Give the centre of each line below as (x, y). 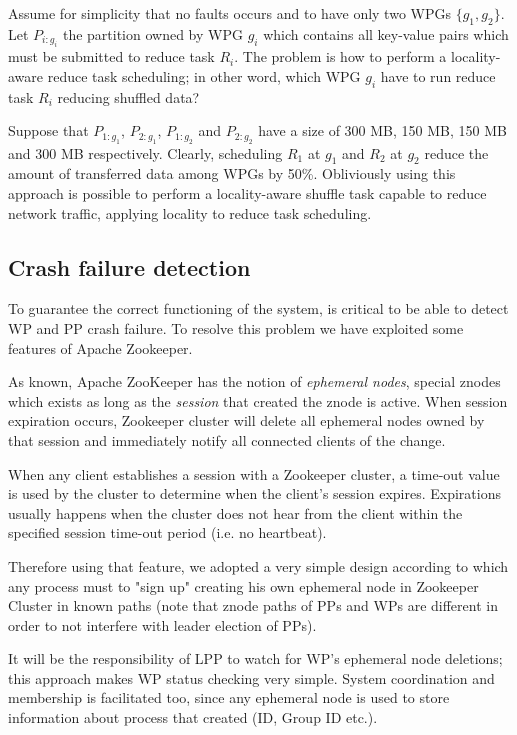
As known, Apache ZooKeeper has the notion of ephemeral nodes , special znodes (254, 381)
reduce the (456, 152)
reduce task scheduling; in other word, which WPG (204, 75)
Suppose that (48, 130)
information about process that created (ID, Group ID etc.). (193, 717)
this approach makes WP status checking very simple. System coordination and (251, 677)
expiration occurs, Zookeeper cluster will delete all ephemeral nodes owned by (246, 420)
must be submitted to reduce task (111, 56)
